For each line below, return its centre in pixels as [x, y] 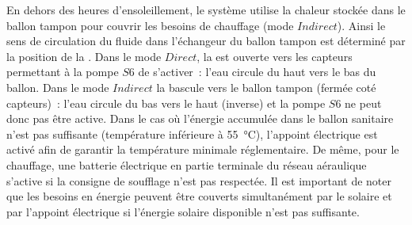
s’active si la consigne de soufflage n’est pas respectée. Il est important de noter [199, 180]
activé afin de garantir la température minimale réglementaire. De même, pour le [203, 149]
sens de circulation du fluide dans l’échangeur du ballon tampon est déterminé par [206, 41]
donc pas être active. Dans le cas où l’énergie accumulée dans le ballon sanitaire [200, 118]
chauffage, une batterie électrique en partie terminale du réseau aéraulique [187, 164]
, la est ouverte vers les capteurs [275, 56]
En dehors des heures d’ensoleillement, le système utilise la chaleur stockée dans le [206, 10]
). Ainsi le [361, 25]
